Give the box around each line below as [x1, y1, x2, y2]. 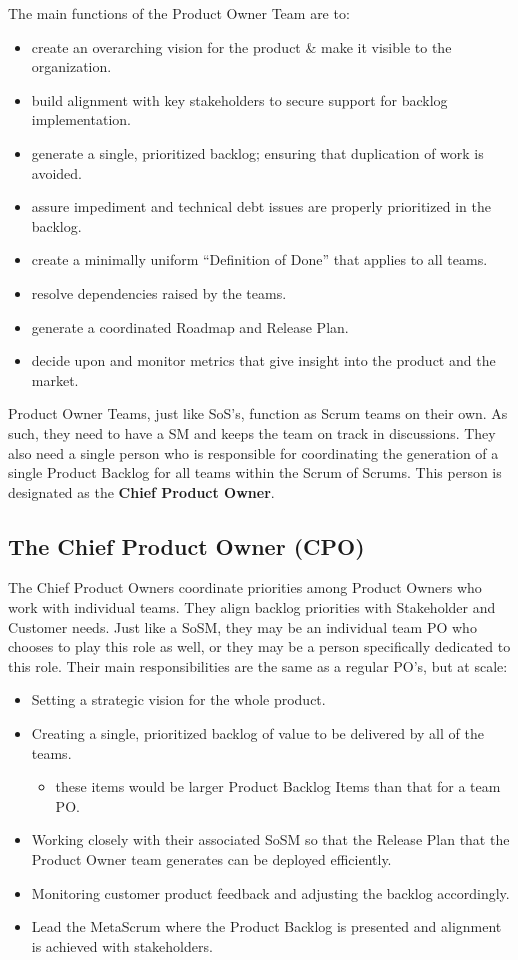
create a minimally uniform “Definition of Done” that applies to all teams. [31, 249, 488, 270]
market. [31, 369, 79, 390]
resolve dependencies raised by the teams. [31, 282, 287, 303]
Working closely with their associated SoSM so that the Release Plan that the [31, 829, 510, 850]
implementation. [31, 109, 131, 130]
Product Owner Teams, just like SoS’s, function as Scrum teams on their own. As [8, 403, 508, 424]
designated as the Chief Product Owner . [8, 481, 275, 502]
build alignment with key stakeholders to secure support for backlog [31, 89, 448, 110]
